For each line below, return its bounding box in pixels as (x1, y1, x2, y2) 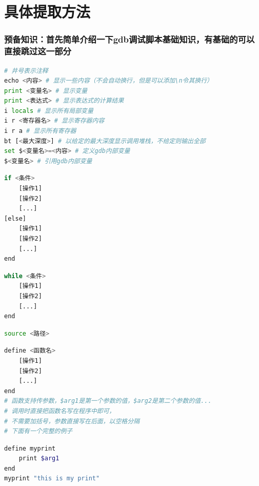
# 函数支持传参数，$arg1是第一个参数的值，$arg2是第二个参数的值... (4, 397, 212, 405)
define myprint (4, 444, 56, 452)
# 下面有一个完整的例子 (4, 427, 73, 435)
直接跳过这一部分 (4, 45, 71, 57)
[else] (4, 215, 26, 222)
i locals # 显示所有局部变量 (4, 107, 93, 114)
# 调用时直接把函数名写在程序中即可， (4, 407, 115, 415)
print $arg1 (18, 455, 59, 462)
